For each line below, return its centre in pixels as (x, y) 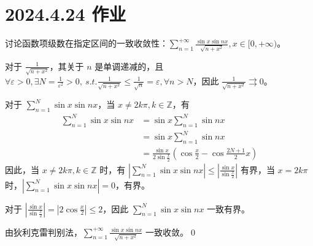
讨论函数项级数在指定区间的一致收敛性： (87, 43)
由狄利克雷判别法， (44, 232)
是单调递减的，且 (129, 66)
